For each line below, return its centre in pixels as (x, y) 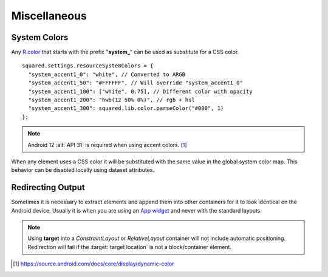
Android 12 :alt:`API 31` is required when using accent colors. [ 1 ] (108, 145)
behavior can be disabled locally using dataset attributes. (83, 170)
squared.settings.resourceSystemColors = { (88, 66)
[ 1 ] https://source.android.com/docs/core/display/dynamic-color (94, 264)
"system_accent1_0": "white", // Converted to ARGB (107, 74)
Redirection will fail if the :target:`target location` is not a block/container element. (130, 247)
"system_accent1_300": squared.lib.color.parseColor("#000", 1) (126, 108)
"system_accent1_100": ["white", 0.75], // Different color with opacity (140, 91)
